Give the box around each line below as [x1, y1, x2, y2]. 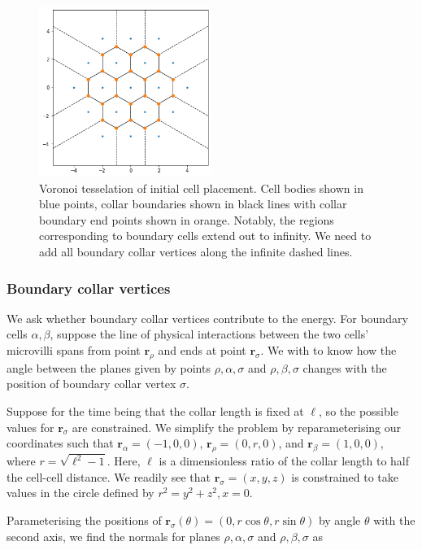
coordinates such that [7, 434, 114, 452]
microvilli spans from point [7, 342, 141, 359]
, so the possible [319, 403, 398, 420]
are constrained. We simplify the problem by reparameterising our [72, 418, 402, 435]
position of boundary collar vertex [7, 375, 176, 392]
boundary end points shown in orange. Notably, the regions [39, 211, 334, 228]
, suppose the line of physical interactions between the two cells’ [50, 325, 369, 343]
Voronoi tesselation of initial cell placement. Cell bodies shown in [39, 179, 363, 196]
